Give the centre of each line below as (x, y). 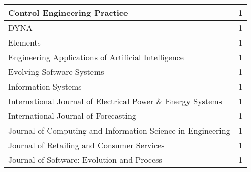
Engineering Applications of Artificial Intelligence (96, 57)
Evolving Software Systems (56, 72)
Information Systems (45, 86)
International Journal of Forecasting (72, 116)
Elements (24, 42)
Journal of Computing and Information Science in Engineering (119, 130)
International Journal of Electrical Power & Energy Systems (115, 101)
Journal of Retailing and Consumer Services (86, 145)
